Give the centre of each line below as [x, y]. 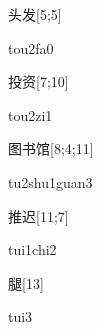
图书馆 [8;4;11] [51, 148]
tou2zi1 [30, 114]
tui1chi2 [32, 249]
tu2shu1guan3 [50, 181]
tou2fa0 [31, 47]
